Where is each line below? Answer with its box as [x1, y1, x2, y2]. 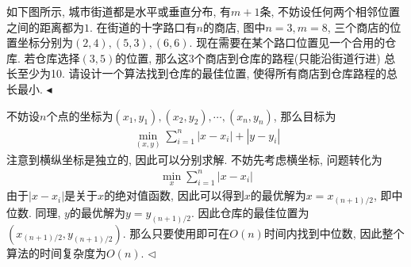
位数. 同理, [6, 204, 61, 220]
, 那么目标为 [273, 107, 336, 124]
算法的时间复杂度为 [6, 244, 106, 261]
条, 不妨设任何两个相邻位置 [259, 3, 401, 19]
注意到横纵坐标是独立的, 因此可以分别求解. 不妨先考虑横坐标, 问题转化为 [6, 151, 382, 167]
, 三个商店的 [327, 18, 390, 35]
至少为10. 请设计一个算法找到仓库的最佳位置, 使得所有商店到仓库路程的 [17, 65, 387, 82]
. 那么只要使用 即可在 [122, 224, 230, 241]
